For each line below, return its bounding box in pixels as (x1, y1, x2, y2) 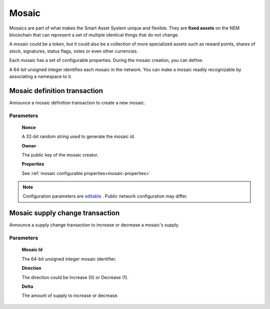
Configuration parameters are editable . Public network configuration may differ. (22, 193, 187, 199)
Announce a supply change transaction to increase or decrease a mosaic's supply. (9, 222, 180, 228)
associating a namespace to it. (9, 73, 72, 79)
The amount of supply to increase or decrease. (21, 292, 118, 298)
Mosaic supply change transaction (9, 209, 120, 217)
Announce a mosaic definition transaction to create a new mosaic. (9, 99, 145, 105)
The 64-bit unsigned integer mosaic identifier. (21, 255, 116, 262)
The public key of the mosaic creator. (21, 151, 98, 157)
